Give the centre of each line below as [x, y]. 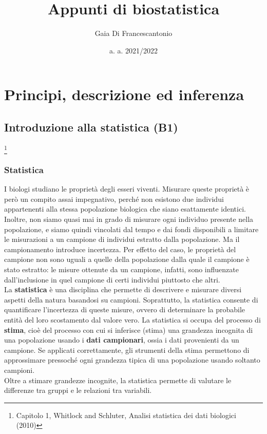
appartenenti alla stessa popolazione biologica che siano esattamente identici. [125, 209]
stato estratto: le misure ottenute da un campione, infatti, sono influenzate [121, 269]
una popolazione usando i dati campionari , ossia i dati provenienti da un [122, 340]
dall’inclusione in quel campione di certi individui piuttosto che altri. [112, 279]
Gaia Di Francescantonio [133, 33]
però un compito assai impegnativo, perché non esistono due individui [114, 199]
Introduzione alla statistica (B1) [91, 127]
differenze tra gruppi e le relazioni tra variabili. [78, 390]
